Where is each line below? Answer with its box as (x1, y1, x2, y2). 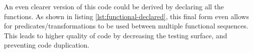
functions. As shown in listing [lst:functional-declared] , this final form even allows (4, 11, 249, 21)
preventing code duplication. (4, 40, 90, 50)
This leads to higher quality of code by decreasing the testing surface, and (4, 30, 227, 40)
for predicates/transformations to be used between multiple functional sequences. (4, 21, 249, 31)
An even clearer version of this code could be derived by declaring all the (4, 1, 224, 11)
